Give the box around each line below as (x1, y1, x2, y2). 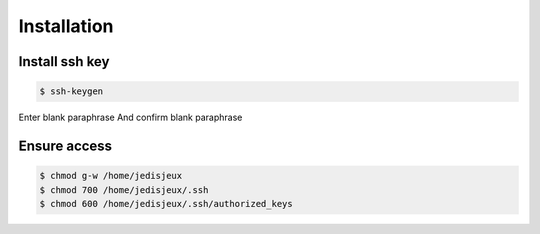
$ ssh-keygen (39, 86, 104, 97)
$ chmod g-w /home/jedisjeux (39, 170, 183, 182)
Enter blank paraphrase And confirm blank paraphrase (18, 111, 243, 124)
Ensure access (18, 137, 113, 154)
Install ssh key (18, 53, 110, 70)
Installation (18, 15, 114, 37)
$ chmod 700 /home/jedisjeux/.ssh (39, 184, 209, 195)
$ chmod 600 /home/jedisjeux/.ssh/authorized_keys (39, 198, 294, 209)
